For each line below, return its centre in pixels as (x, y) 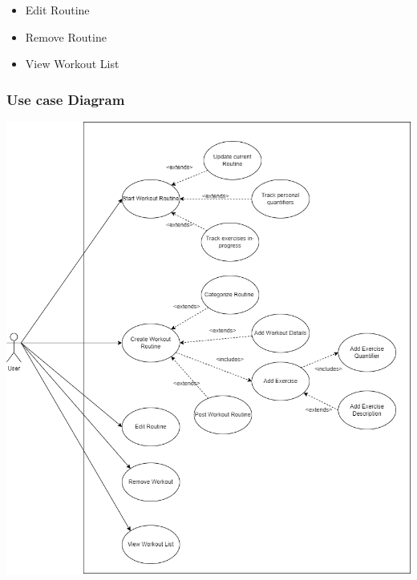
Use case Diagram (66, 99)
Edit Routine (57, 10)
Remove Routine (66, 36)
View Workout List (72, 64)
